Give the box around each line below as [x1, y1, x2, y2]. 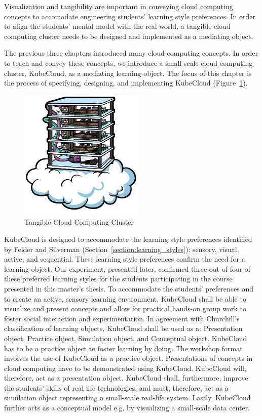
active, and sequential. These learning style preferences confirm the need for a [4, 254, 245, 264]
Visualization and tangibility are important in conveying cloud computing [4, 1, 233, 11]
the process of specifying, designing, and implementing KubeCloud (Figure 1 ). [4, 77, 248, 88]
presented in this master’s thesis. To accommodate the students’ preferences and [4, 283, 253, 294]
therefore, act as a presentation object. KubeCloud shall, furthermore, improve [4, 372, 248, 383]
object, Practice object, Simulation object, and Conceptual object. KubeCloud [4, 332, 247, 343]
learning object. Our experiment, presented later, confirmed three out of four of [4, 263, 251, 274]
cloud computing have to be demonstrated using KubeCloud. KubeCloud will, [4, 362, 246, 373]
